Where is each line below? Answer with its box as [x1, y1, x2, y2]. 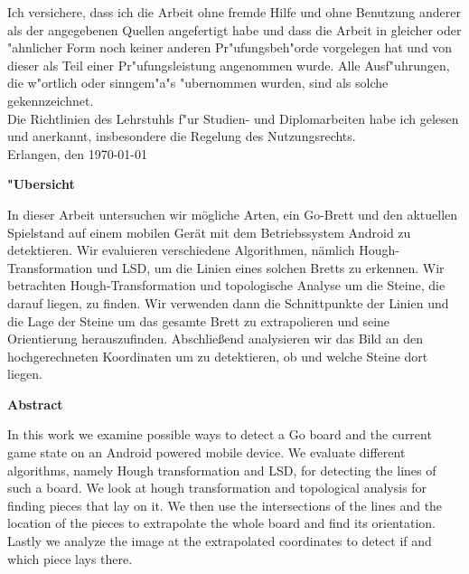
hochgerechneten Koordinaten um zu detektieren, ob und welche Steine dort [7, 346, 428, 365]
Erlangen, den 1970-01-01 [7, 144, 148, 163]
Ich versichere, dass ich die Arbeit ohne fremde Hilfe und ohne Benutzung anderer [7, 3, 461, 21]
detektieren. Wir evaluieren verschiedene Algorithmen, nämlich [7, 240, 355, 259]
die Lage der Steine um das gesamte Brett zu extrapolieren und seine [7, 311, 390, 330]
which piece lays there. [7, 549, 133, 568]
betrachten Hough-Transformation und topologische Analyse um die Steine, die [7, 276, 446, 295]
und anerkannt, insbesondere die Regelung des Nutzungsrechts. [7, 127, 356, 146]
